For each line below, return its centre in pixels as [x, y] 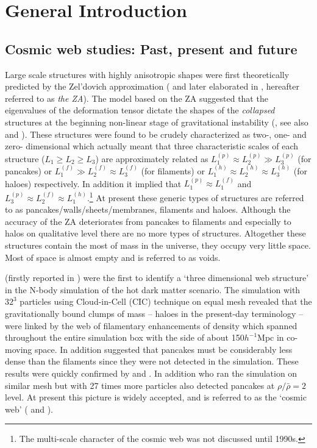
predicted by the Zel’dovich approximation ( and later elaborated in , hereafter [152, 86]
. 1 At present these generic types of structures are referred [195, 196]
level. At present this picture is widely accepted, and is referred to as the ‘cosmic [156, 397]
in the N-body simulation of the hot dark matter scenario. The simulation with [153, 289]
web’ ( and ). [29, 409]
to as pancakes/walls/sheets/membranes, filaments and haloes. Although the [148, 209]
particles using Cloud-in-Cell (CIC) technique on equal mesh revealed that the [166, 301]
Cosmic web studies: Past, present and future [151, 48]
